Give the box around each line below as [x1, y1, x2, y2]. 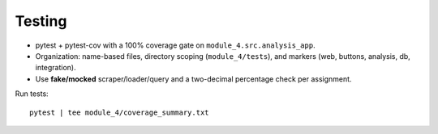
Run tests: [15, 89, 49, 98]
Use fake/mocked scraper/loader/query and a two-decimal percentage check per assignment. [35, 73, 352, 84]
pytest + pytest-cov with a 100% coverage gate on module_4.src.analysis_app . [35, 40, 316, 50]
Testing [15, 12, 67, 30]
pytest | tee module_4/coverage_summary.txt [29, 107, 210, 117]
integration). [35, 63, 76, 73]
